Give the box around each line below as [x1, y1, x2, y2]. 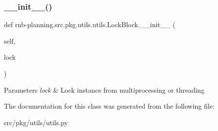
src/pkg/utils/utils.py [4, 117, 68, 127]
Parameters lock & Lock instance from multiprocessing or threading [4, 84, 204, 95]
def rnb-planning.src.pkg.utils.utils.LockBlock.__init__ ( [4, 19, 175, 30]
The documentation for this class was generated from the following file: [4, 101, 215, 111]
